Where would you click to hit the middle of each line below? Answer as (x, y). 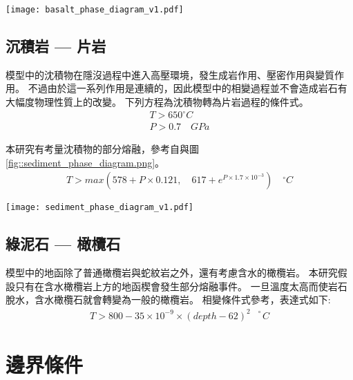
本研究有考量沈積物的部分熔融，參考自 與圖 (102, 149)
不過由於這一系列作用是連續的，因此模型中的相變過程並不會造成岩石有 (188, 88)
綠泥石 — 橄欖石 (63, 244)
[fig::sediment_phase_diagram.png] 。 (85, 162)
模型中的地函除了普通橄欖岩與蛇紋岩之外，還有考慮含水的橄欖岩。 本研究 (172, 273)
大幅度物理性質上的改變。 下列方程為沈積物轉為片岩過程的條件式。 (157, 102)
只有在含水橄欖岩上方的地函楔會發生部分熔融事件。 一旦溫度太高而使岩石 (181, 286)
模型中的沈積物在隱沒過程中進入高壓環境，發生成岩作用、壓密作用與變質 (170, 74)
